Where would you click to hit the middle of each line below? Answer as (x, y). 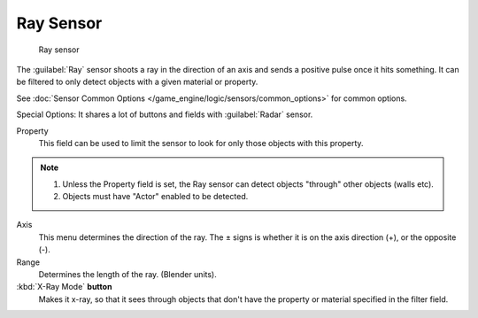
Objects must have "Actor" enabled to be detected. (155, 197)
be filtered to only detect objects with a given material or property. (137, 82)
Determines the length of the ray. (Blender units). (127, 275)
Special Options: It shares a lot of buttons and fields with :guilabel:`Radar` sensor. (165, 114)
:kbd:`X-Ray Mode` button (64, 287)
